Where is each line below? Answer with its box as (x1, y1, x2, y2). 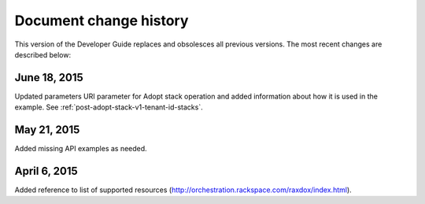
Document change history (14, 12, 189, 29)
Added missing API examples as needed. (14, 144, 147, 154)
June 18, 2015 (14, 71, 84, 84)
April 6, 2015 (14, 164, 78, 177)
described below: (14, 50, 71, 59)
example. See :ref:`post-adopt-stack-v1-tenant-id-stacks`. (14, 102, 204, 112)
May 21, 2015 (14, 123, 80, 137)
